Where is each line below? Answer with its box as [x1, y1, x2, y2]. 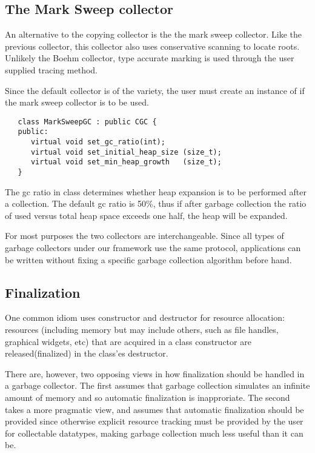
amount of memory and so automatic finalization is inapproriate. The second [5, 391, 290, 404]
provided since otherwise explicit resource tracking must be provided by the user [5, 415, 303, 428]
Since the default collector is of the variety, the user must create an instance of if [5, 84, 305, 96]
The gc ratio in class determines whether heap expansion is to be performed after [5, 185, 307, 198]
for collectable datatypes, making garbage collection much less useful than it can [5, 426, 303, 439]
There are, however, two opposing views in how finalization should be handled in [5, 367, 305, 380]
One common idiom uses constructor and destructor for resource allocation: [5, 311, 285, 324]
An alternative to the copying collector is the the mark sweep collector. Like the [5, 28, 302, 41]
